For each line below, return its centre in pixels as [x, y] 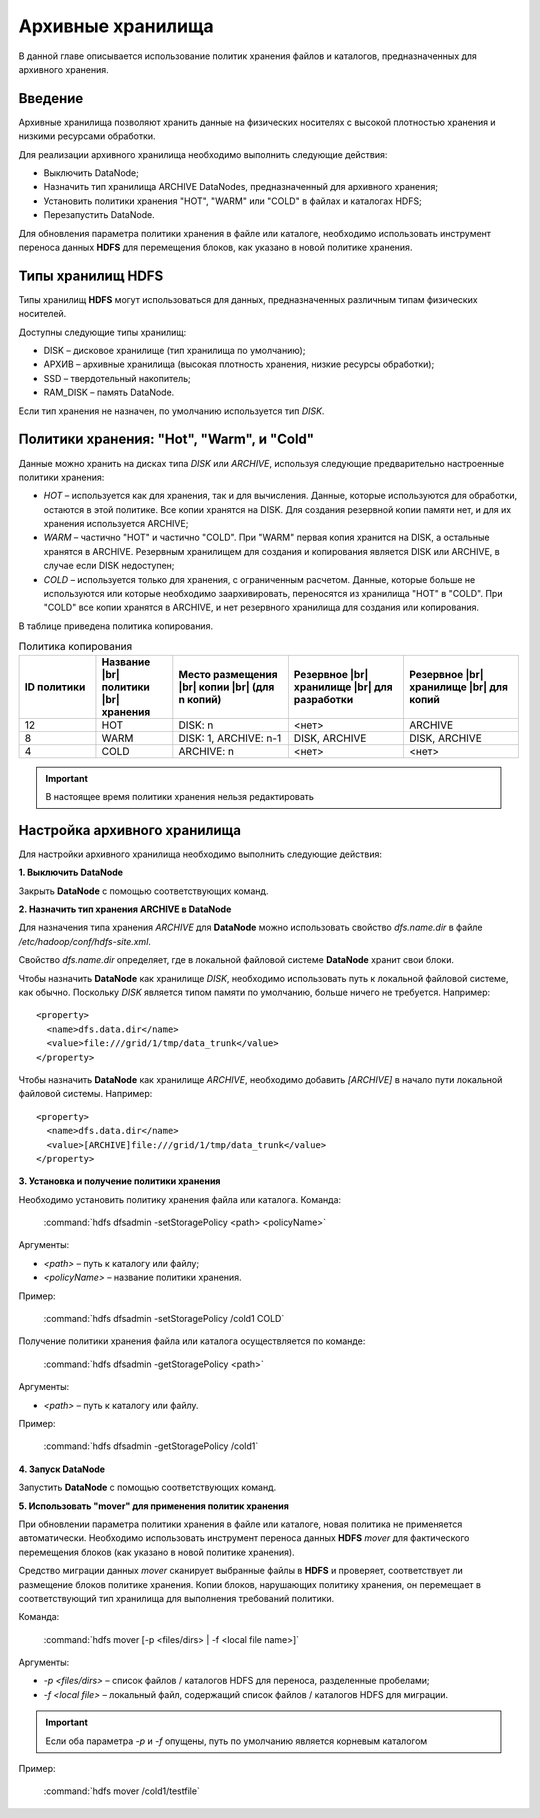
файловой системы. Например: [85, 1094]
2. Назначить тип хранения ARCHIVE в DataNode [125, 909]
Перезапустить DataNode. [99, 215]
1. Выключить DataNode [71, 872]
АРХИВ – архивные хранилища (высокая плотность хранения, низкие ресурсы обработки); [239, 364]
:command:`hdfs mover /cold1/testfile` [121, 1791]
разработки [323, 699]
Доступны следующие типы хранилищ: [102, 332]
